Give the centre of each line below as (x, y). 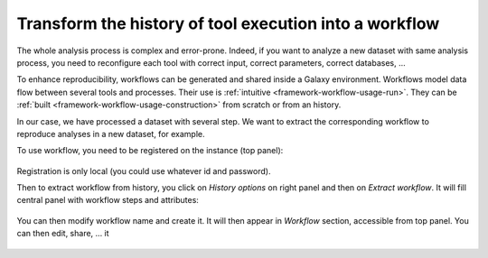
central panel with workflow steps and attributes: (108, 200)
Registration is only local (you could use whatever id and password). (144, 170)
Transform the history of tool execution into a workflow (228, 23)
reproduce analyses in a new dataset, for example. (111, 134)
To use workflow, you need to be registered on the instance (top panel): (150, 151)
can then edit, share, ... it (63, 234)
